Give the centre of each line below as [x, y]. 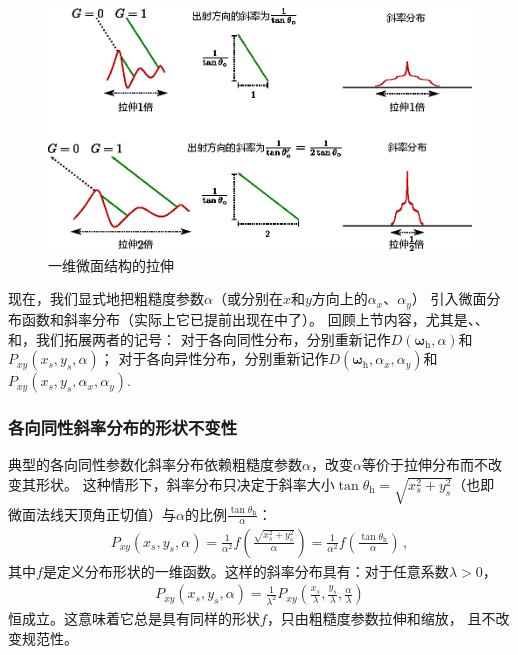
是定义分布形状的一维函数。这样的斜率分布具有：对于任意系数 [245, 570]
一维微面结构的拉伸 [111, 264]
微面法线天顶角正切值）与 [92, 513]
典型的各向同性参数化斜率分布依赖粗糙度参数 [155, 464]
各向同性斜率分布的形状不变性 [123, 427]
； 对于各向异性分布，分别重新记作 [214, 358]
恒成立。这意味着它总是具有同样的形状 [134, 618]
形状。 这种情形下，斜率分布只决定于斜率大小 [185, 483]
